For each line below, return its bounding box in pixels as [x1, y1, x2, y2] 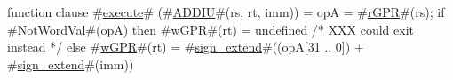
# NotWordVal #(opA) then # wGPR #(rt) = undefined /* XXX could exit [7, 20, 414, 38]
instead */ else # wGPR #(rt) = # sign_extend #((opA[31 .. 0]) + [7, 37, 364, 56]
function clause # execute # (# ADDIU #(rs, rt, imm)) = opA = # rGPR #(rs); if [7, 3, 445, 20]
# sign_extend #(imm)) [7, 54, 134, 73]
